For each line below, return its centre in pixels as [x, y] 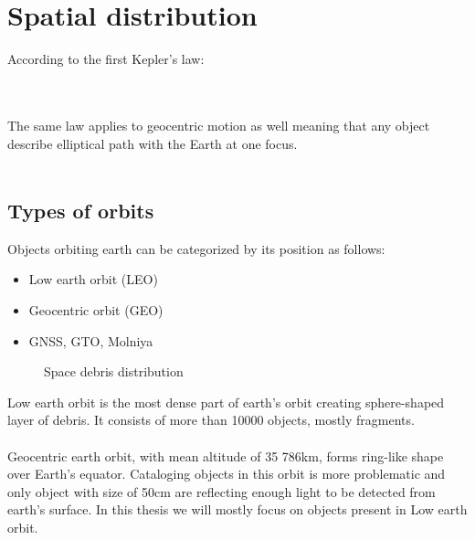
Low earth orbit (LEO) [93, 279]
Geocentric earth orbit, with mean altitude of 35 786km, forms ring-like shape [226, 455]
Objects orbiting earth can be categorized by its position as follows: [196, 248]
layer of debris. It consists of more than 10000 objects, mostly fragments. [211, 420]
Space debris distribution [114, 371]
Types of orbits [81, 211]
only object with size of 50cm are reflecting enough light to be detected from [222, 491]
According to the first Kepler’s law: [106, 59]
